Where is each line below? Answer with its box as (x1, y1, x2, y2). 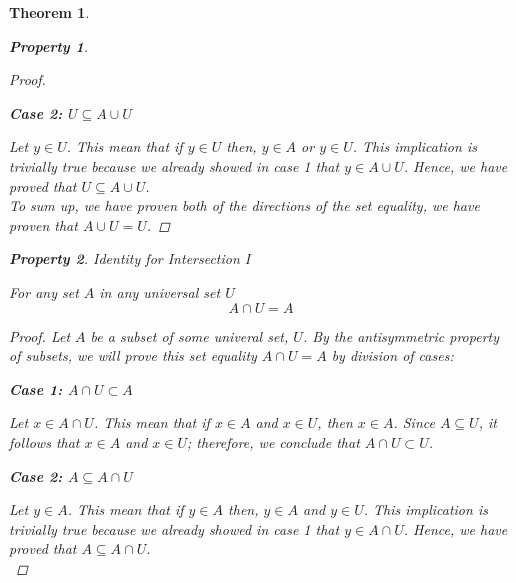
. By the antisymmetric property (302, 325, 500, 346)
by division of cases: (331, 345, 454, 366)
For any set (9, 281, 79, 302)
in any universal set (99, 281, 221, 302)
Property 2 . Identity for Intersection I (9, 248, 251, 269)
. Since (393, 412, 435, 433)
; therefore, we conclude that (187, 431, 360, 452)
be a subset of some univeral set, (90, 325, 289, 346)
